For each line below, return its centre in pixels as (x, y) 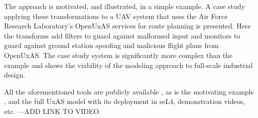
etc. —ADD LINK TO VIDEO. (53, 111)
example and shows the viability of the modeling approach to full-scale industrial (128, 65)
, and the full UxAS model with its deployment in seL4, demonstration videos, (125, 101)
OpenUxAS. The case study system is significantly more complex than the (118, 55)
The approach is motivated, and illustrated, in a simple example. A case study (124, 6)
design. (15, 75)
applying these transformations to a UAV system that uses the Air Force (116, 16)
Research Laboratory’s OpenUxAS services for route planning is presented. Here (127, 26)
